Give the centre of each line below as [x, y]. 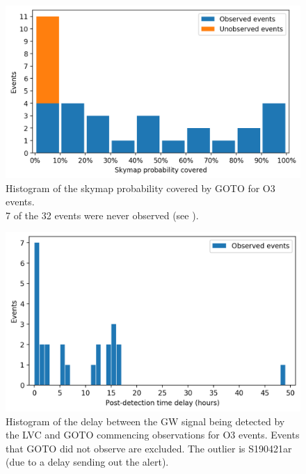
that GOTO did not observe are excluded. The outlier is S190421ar [149, 448]
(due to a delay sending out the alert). [87, 462]
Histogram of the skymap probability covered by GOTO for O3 [140, 188]
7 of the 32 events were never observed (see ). [102, 215]
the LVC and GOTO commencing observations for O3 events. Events [153, 435]
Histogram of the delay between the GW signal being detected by [145, 421]
